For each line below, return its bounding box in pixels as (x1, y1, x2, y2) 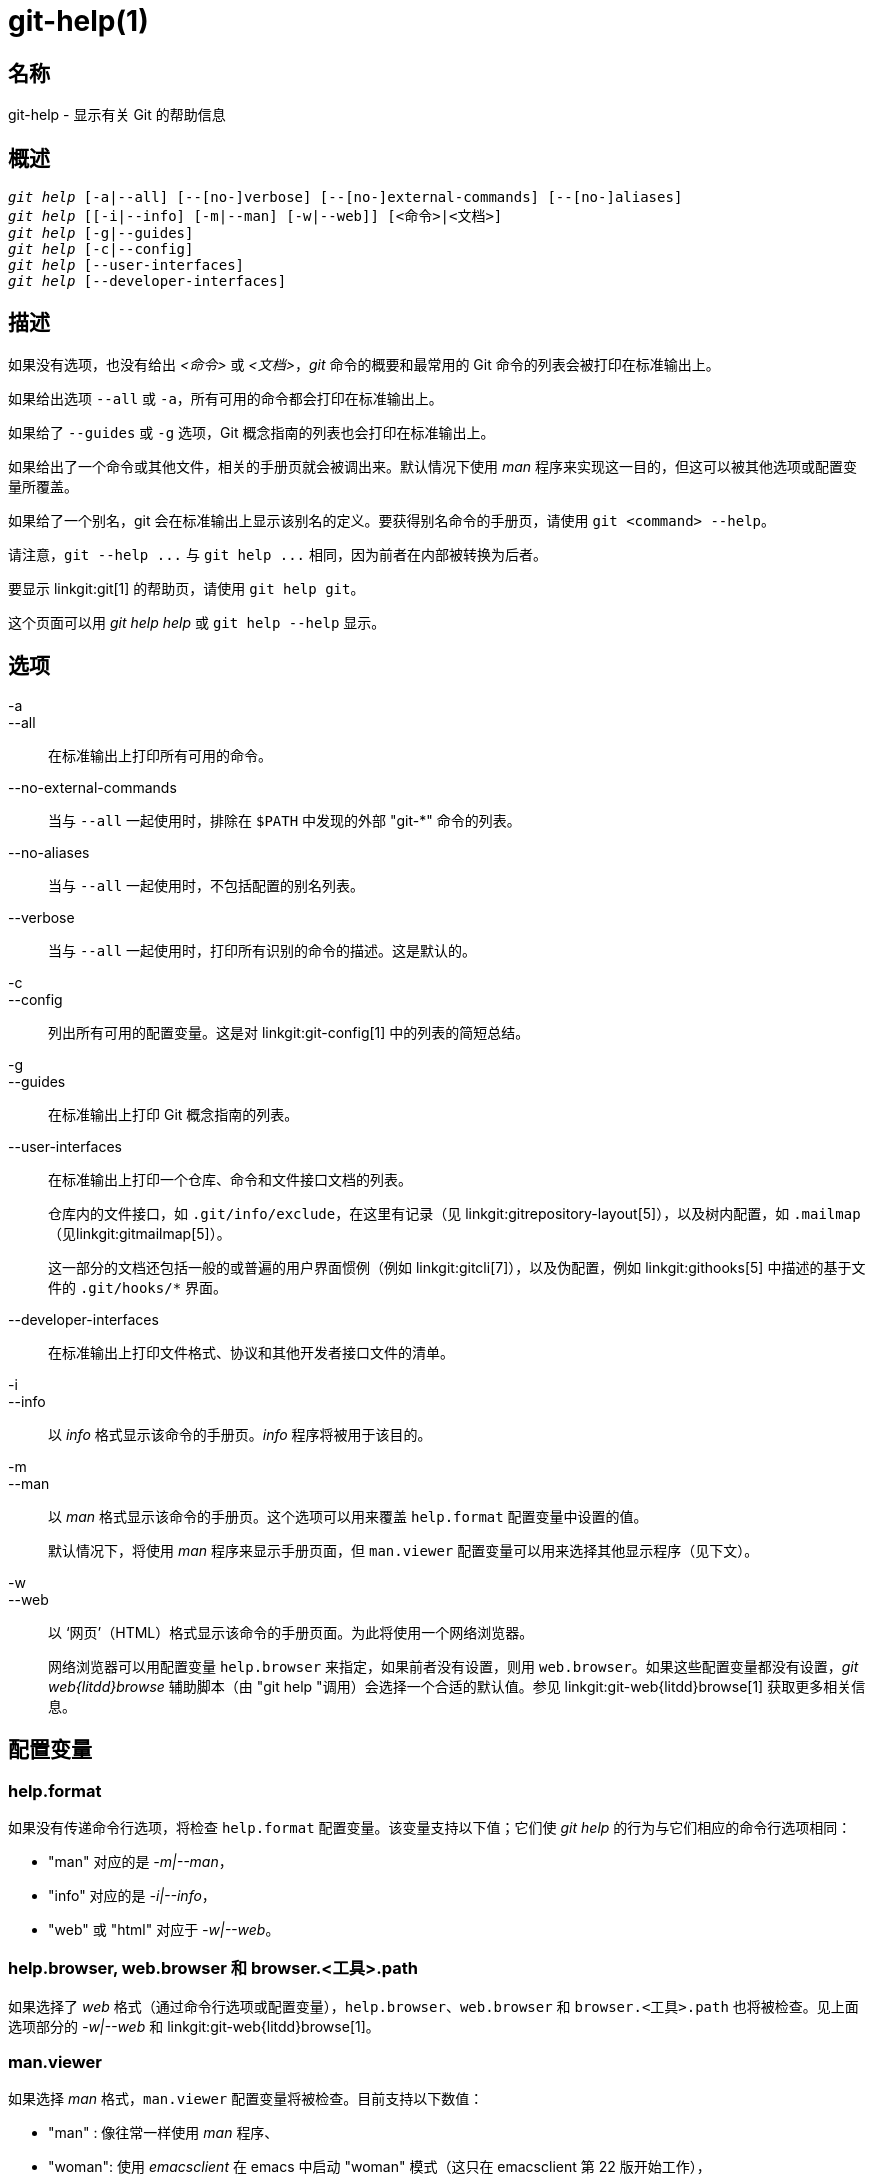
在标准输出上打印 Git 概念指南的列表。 (48, 1105, 299, 1123)
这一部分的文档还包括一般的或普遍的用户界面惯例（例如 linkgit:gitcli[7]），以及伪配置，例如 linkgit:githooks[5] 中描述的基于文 (48, 1258, 866, 1276)
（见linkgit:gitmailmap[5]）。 (48, 1224, 231, 1242)
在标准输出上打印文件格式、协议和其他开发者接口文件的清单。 (48, 1343, 454, 1361)
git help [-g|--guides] (8, 225, 194, 242)
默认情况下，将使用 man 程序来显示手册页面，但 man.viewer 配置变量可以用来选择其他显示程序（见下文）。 (48, 1541, 759, 1559)
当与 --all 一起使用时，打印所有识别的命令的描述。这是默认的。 (48, 941, 477, 959)
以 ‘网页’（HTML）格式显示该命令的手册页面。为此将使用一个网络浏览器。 (48, 1623, 534, 1641)
